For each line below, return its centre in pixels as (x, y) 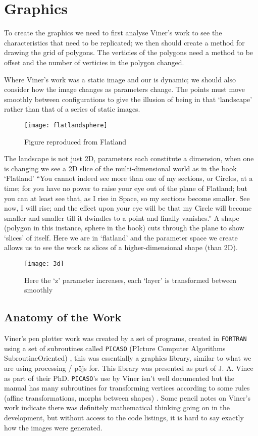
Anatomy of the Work (63, 317)
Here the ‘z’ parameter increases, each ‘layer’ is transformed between (131, 280)
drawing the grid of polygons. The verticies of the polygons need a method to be (129, 52)
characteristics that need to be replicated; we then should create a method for (124, 42)
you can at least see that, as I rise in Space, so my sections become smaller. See (127, 198)
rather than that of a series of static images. (72, 109)
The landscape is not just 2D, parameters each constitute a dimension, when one (129, 158)
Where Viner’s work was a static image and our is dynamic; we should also (120, 79)
